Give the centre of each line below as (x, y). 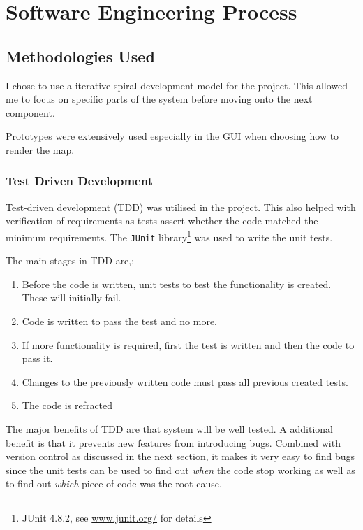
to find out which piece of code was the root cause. (114, 484)
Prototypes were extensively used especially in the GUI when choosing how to (172, 136)
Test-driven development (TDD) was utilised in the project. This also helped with (181, 207)
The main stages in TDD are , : (70, 260)
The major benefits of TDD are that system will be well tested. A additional (169, 429)
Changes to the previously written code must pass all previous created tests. (185, 381)
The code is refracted (67, 405)
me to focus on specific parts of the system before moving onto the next (159, 99)
